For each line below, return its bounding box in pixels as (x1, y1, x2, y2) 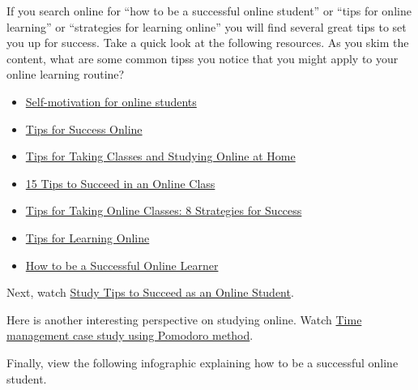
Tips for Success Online (25, 120, 143, 137)
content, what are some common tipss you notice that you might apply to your (6, 49, 399, 66)
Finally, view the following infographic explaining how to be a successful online (6, 354, 399, 371)
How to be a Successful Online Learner (25, 256, 219, 273)
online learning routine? (6, 66, 125, 83)
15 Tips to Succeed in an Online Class (25, 174, 215, 191)
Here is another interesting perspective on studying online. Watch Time (6, 311, 362, 328)
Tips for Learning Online (25, 229, 150, 246)
